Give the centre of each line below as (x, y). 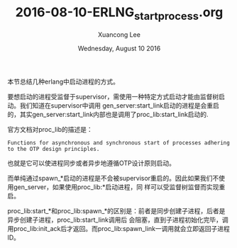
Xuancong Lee (119, 34)
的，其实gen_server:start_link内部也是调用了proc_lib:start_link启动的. (108, 114)
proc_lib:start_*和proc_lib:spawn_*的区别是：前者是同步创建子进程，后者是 (116, 210)
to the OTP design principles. (54, 149)
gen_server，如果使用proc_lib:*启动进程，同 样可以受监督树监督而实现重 (119, 187)
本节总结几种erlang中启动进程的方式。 (63, 81)
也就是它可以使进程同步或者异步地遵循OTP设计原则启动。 (92, 163)
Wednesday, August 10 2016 (119, 48)
